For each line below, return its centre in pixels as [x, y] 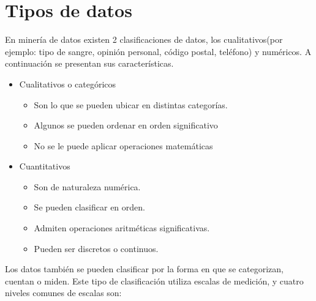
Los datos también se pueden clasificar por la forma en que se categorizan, [144, 269]
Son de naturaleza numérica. [87, 186]
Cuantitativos [45, 166]
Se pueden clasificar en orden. [89, 207]
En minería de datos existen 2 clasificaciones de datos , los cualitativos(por [144, 39]
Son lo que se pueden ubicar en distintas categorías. [131, 104]
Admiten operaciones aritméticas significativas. [122, 228]
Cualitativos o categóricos [68, 84]
